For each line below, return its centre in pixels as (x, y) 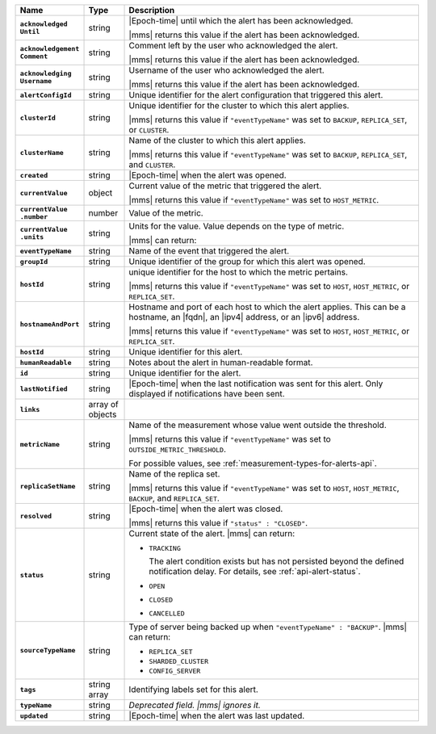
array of (103, 404)
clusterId (38, 117)
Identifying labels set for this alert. (193, 689)
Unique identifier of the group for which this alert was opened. (247, 261)
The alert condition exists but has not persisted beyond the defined (277, 561)
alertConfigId (46, 95)
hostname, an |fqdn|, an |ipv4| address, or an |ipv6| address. (244, 317)
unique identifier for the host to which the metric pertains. (239, 272)
